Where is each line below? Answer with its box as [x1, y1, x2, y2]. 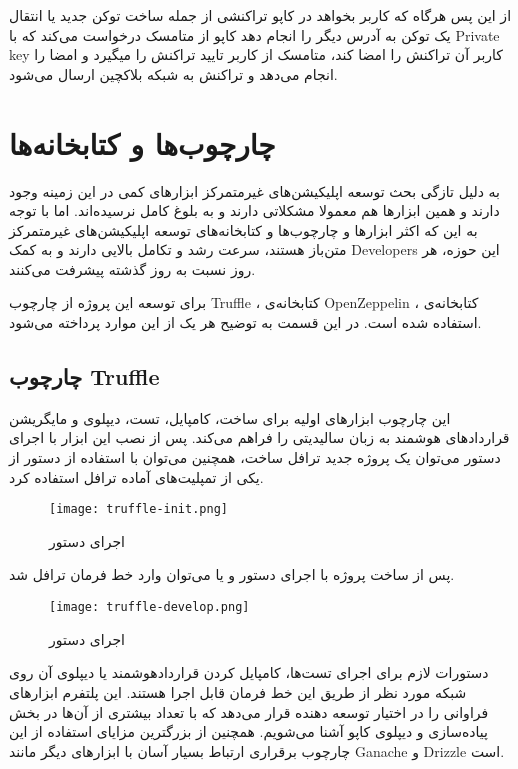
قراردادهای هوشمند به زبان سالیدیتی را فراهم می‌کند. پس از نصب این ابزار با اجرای [9, 427, 510, 448]
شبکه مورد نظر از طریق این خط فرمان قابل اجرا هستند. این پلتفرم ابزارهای [9, 681, 467, 702]
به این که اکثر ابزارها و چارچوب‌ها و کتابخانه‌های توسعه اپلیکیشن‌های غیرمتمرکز [9, 219, 478, 240]
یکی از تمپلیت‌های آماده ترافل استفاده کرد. [9, 466, 264, 487]
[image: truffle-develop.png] [49, 600, 250, 615]
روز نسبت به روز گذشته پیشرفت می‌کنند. [9, 258, 256, 279]
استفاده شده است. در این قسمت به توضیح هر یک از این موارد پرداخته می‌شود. [9, 312, 482, 333]
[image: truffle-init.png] [49, 502, 228, 517]
